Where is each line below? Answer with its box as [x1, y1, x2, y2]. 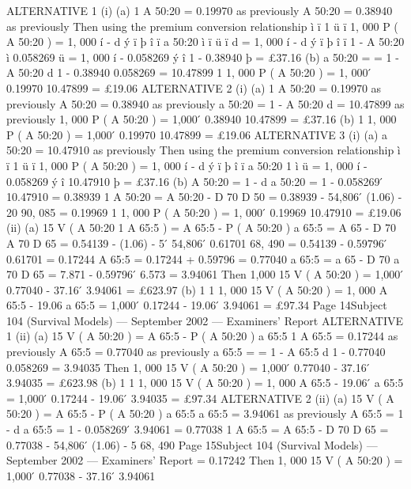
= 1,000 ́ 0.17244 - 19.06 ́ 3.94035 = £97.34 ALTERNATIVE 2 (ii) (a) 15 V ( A [6, 389, 394, 406]
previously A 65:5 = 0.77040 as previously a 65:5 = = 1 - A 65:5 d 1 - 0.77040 [6, 343, 386, 360]
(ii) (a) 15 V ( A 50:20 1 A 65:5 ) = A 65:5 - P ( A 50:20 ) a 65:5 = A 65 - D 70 [6, 219, 397, 236]
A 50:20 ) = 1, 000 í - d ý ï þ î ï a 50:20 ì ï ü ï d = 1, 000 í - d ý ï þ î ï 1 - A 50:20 [6, 33, 405, 50]
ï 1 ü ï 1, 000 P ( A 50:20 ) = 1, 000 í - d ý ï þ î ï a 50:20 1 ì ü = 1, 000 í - [6, 157, 368, 173]
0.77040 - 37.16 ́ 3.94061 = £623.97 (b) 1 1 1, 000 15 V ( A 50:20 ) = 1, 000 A [6, 281, 388, 298]
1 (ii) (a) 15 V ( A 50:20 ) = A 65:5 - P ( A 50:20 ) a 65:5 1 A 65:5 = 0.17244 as [6, 328, 398, 344]
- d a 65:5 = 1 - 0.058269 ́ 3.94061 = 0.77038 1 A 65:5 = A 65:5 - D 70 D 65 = [6, 421, 389, 438]
